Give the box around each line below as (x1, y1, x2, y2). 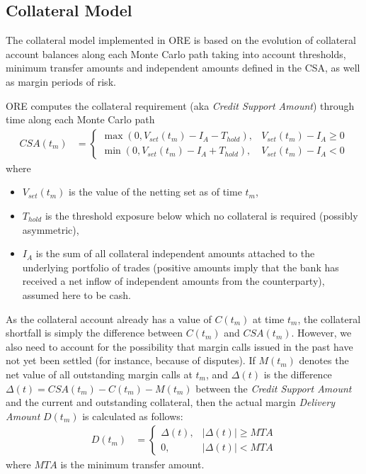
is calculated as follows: (82, 408, 183, 423)
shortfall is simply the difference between (6, 325, 183, 340)
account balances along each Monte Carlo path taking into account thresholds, (6, 46, 346, 61)
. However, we (291, 325, 352, 340)
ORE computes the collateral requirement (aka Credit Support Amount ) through (6, 98, 355, 113)
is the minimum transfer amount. (60, 457, 205, 472)
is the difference (263, 366, 332, 381)
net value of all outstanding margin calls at (6, 366, 193, 381)
